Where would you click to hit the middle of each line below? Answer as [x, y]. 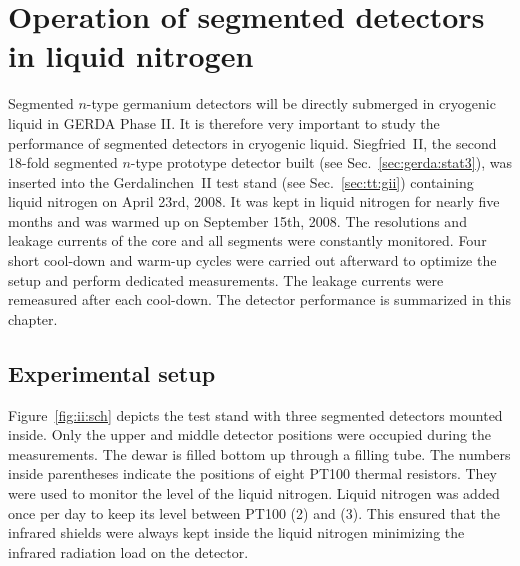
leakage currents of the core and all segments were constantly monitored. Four [247, 240]
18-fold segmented [63, 162]
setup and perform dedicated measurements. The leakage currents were [226, 279]
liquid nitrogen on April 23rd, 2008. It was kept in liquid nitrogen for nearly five [254, 201]
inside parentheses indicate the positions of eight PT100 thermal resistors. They [253, 473]
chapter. [33, 318]
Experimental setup [112, 372]
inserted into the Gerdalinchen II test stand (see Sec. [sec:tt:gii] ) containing [241, 181]
